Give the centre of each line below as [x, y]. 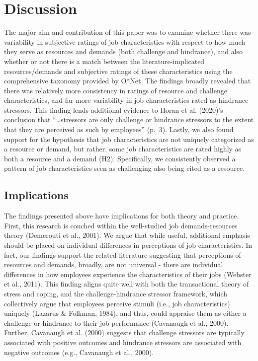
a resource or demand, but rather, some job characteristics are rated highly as [123, 149]
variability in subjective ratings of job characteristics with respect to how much [125, 41]
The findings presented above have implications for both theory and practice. [122, 216]
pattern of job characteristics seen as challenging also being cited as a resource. [125, 168]
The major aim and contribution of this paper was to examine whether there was [128, 32]
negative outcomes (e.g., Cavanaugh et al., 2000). [79, 352]
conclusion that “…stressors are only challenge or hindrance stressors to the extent [129, 119]
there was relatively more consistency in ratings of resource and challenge [116, 90]
